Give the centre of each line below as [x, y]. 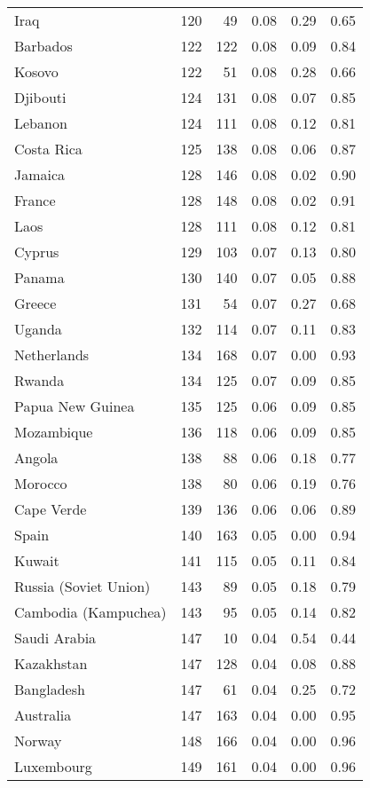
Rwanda [39, 380]
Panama [39, 277]
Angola [36, 457]
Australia [43, 715]
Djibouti [40, 97]
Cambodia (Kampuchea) [91, 612]
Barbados [43, 46]
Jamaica [40, 174]
